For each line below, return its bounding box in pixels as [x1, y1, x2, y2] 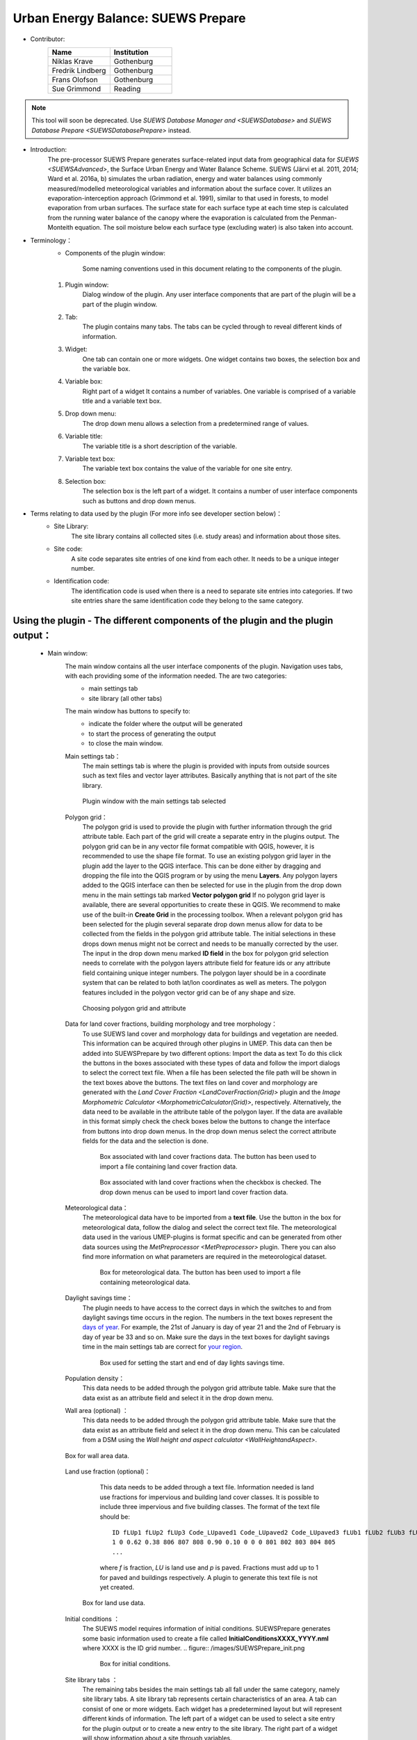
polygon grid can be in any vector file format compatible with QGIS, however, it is [82, 842, 315, 851]
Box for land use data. [82, 1599, 145, 1607]
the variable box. [82, 364, 131, 372]
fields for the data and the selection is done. [82, 1137, 208, 1145]
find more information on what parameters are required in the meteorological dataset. [82, 1253, 327, 1260]
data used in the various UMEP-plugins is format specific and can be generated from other [82, 1233, 342, 1242]
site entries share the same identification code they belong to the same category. [71, 596, 304, 605]
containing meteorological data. [99, 1278, 190, 1286]
